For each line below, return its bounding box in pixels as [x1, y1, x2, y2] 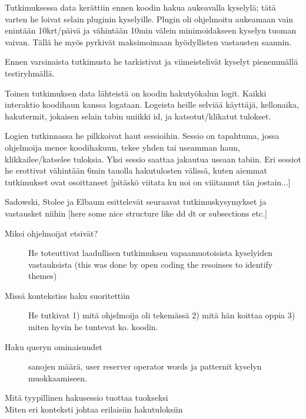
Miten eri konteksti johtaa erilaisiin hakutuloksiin [5, 403, 183, 415]
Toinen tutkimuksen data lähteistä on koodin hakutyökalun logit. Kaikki [5, 87, 267, 99]
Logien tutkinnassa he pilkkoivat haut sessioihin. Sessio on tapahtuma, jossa [5, 129, 280, 142]
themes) [28, 270, 57, 282]
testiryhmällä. [5, 66, 55, 79]
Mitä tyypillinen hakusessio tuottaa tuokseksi [5, 391, 168, 404]
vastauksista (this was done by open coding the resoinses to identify [28, 258, 273, 270]
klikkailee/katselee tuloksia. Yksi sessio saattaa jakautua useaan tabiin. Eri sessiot [5, 152, 301, 165]
